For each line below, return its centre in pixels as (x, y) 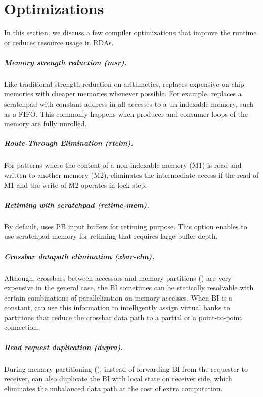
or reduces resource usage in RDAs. (59, 42)
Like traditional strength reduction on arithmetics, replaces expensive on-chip (124, 84)
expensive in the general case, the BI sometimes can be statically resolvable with (129, 288)
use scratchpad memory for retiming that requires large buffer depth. (111, 236)
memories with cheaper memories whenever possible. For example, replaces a (123, 94)
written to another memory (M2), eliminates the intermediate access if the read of (131, 175)
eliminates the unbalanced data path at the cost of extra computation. (113, 388)
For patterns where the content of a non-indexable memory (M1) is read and (123, 165)
